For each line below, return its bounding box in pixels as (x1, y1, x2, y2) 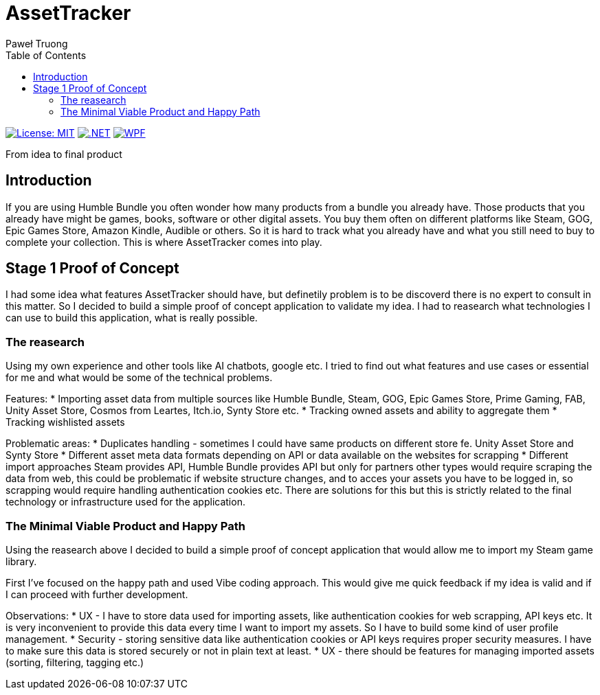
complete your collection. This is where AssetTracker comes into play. (5, 236, 322, 248)
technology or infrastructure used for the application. (5, 496, 245, 508)
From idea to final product (5, 148, 122, 160)
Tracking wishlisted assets (5, 416, 125, 429)
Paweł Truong (5, 37, 68, 49)
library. (5, 555, 37, 567)
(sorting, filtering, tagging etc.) (5, 656, 144, 668)
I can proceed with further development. (5, 588, 188, 600)
